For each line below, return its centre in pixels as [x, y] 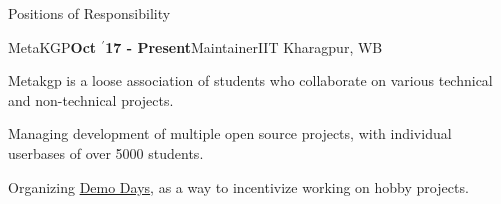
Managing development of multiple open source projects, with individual [230, 133]
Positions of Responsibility [89, 13]
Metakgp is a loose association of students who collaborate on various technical [250, 80]
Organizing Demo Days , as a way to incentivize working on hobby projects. [238, 186]
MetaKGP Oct [52, 46]
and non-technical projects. [91, 99]
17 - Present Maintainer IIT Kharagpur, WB [244, 46]
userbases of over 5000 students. [106, 152]
